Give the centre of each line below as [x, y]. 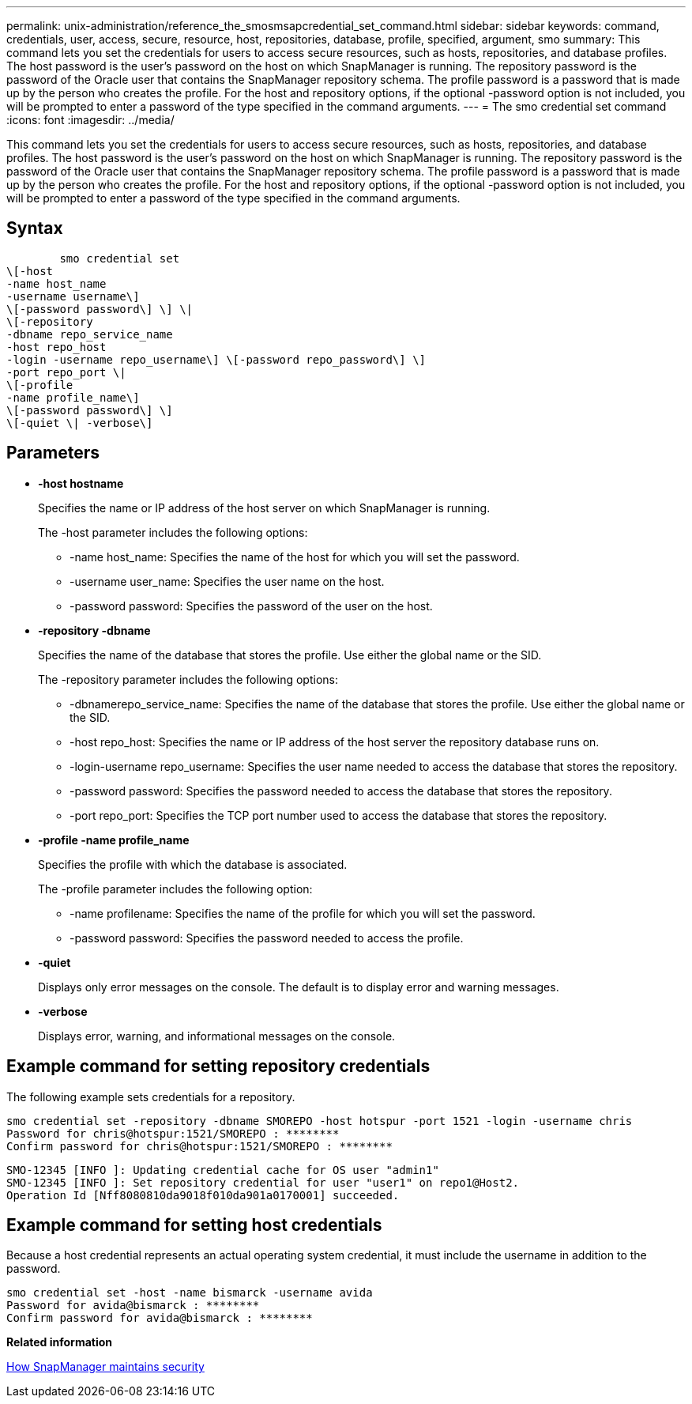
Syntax [35, 228]
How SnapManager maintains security [105, 1367]
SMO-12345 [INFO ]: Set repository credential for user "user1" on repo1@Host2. [263, 1182]
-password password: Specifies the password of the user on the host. [251, 606]
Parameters [53, 453]
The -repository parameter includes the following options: [188, 679]
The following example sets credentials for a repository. [151, 1096]
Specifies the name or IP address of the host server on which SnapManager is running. [264, 508]
